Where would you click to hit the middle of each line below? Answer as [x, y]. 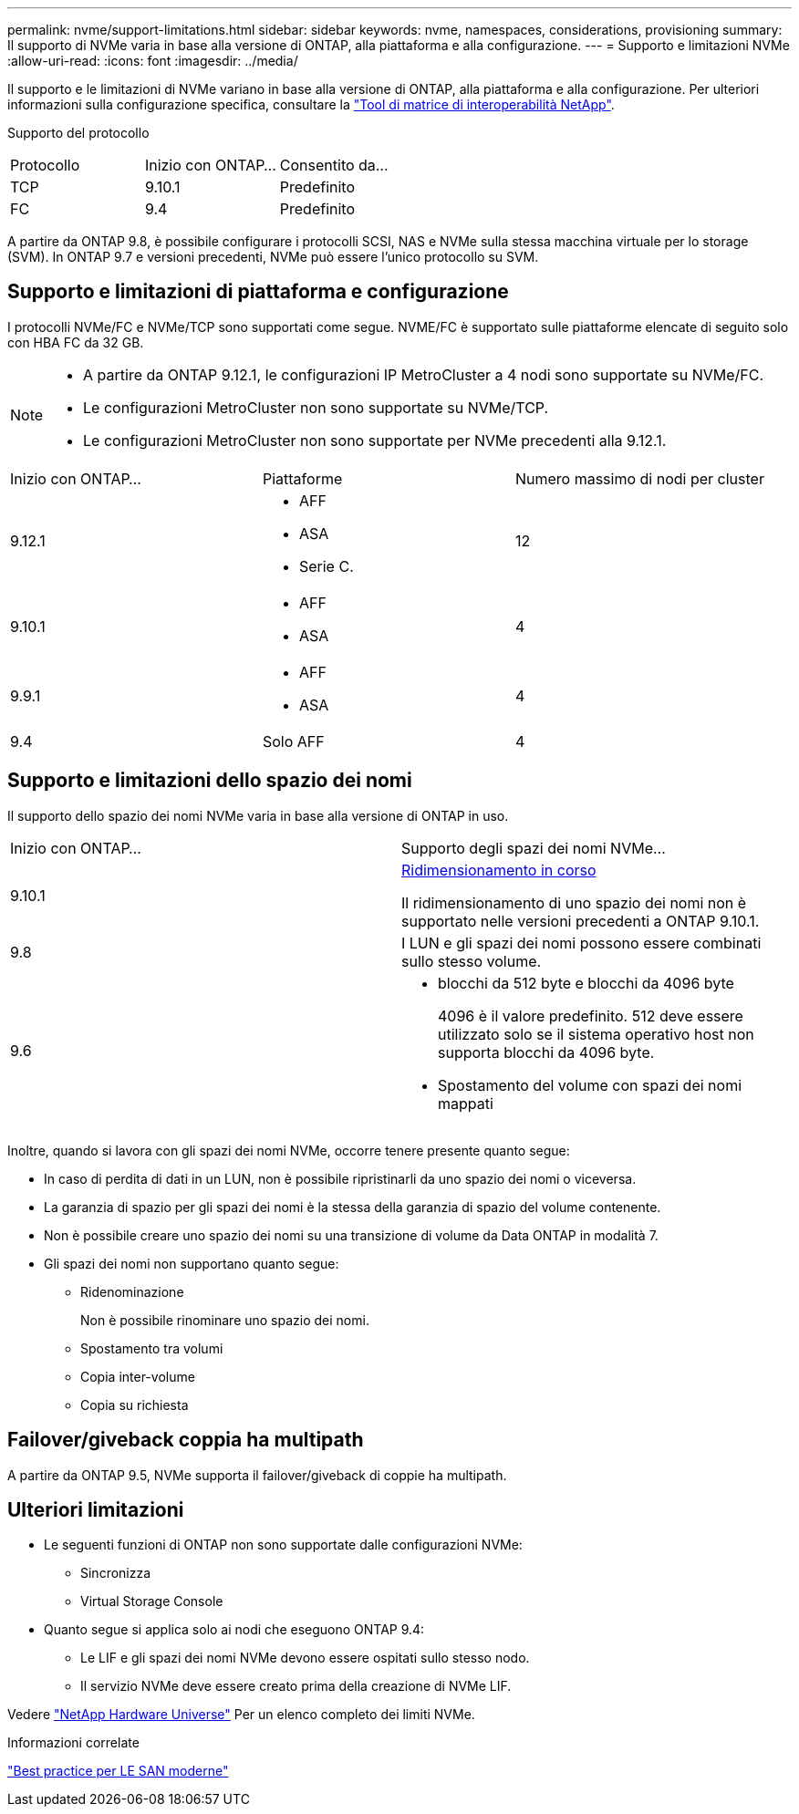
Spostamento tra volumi [152, 1348]
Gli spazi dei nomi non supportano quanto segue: [192, 1263]
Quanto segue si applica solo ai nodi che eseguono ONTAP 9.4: [234, 1630]
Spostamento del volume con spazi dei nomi [590, 1085]
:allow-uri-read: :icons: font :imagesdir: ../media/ [153, 61]
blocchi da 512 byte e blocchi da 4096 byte [586, 983]
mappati [466, 1103]
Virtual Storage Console [152, 1602]
